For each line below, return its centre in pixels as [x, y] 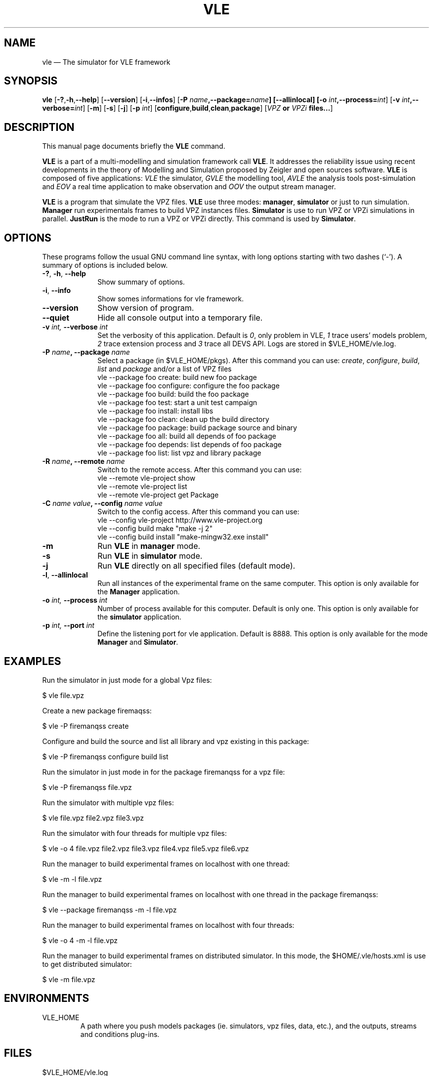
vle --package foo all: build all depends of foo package [187, 436]
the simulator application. [139, 617]
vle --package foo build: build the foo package [173, 394]
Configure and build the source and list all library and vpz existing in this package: [176, 741]
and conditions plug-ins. [120, 1034]
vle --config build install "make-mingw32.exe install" [183, 537]
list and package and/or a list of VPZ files [165, 369]
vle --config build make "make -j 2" [155, 529]
